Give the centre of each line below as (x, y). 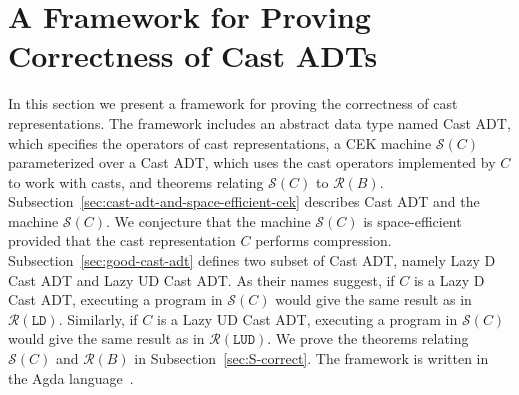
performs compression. (323, 240)
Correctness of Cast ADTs (193, 55)
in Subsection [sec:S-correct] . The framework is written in (311, 358)
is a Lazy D (449, 279)
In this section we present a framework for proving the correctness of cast (233, 103)
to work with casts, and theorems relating (136, 181)
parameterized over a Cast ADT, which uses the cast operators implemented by (252, 162)
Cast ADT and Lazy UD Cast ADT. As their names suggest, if (201, 279)
